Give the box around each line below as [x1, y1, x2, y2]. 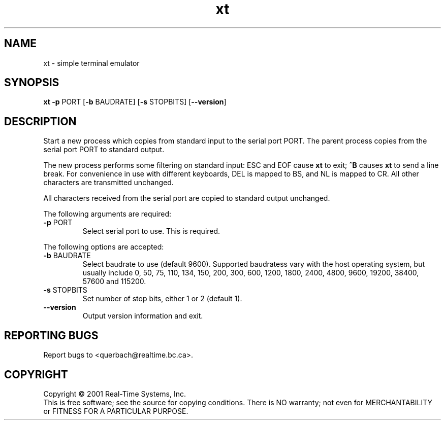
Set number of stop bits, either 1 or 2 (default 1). [82, 294, 242, 303]
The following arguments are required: [43, 209, 172, 219]
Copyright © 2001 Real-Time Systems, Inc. [43, 389, 186, 398]
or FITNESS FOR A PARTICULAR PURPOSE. [43, 406, 188, 415]
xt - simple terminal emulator [43, 58, 140, 67]
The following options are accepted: [43, 242, 164, 252]
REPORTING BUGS [4, 329, 99, 342]
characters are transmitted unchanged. [43, 178, 174, 187]
